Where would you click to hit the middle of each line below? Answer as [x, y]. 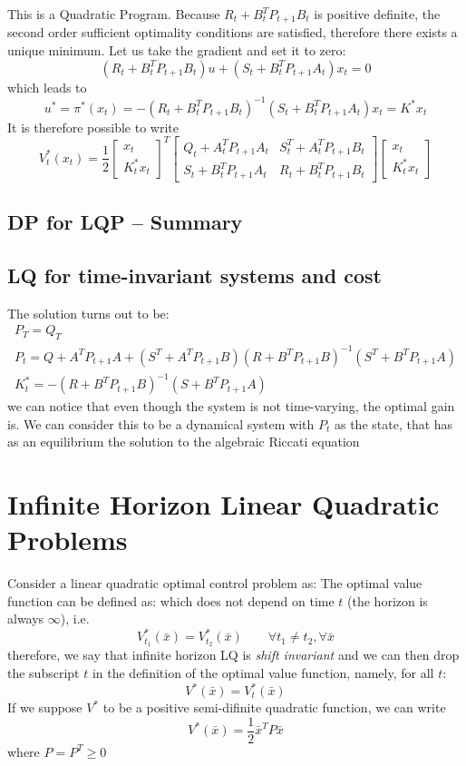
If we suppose [45, 707]
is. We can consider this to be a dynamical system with [161, 423]
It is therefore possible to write [93, 127]
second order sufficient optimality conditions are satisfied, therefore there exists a [233, 32]
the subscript [44, 672]
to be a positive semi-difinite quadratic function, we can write [274, 707]
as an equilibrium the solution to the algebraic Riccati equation [184, 442]
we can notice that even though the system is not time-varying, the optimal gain [231, 406]
